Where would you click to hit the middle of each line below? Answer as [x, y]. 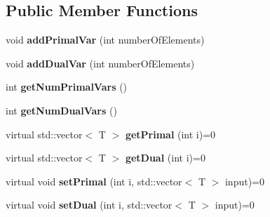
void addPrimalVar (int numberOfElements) [105, 40]
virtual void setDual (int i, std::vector [89, 205]
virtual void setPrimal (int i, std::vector [94, 181]
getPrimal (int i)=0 [170, 134]
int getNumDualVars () [61, 110]
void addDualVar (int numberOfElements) [100, 63]
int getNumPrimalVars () [67, 87]
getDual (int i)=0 [165, 158]
